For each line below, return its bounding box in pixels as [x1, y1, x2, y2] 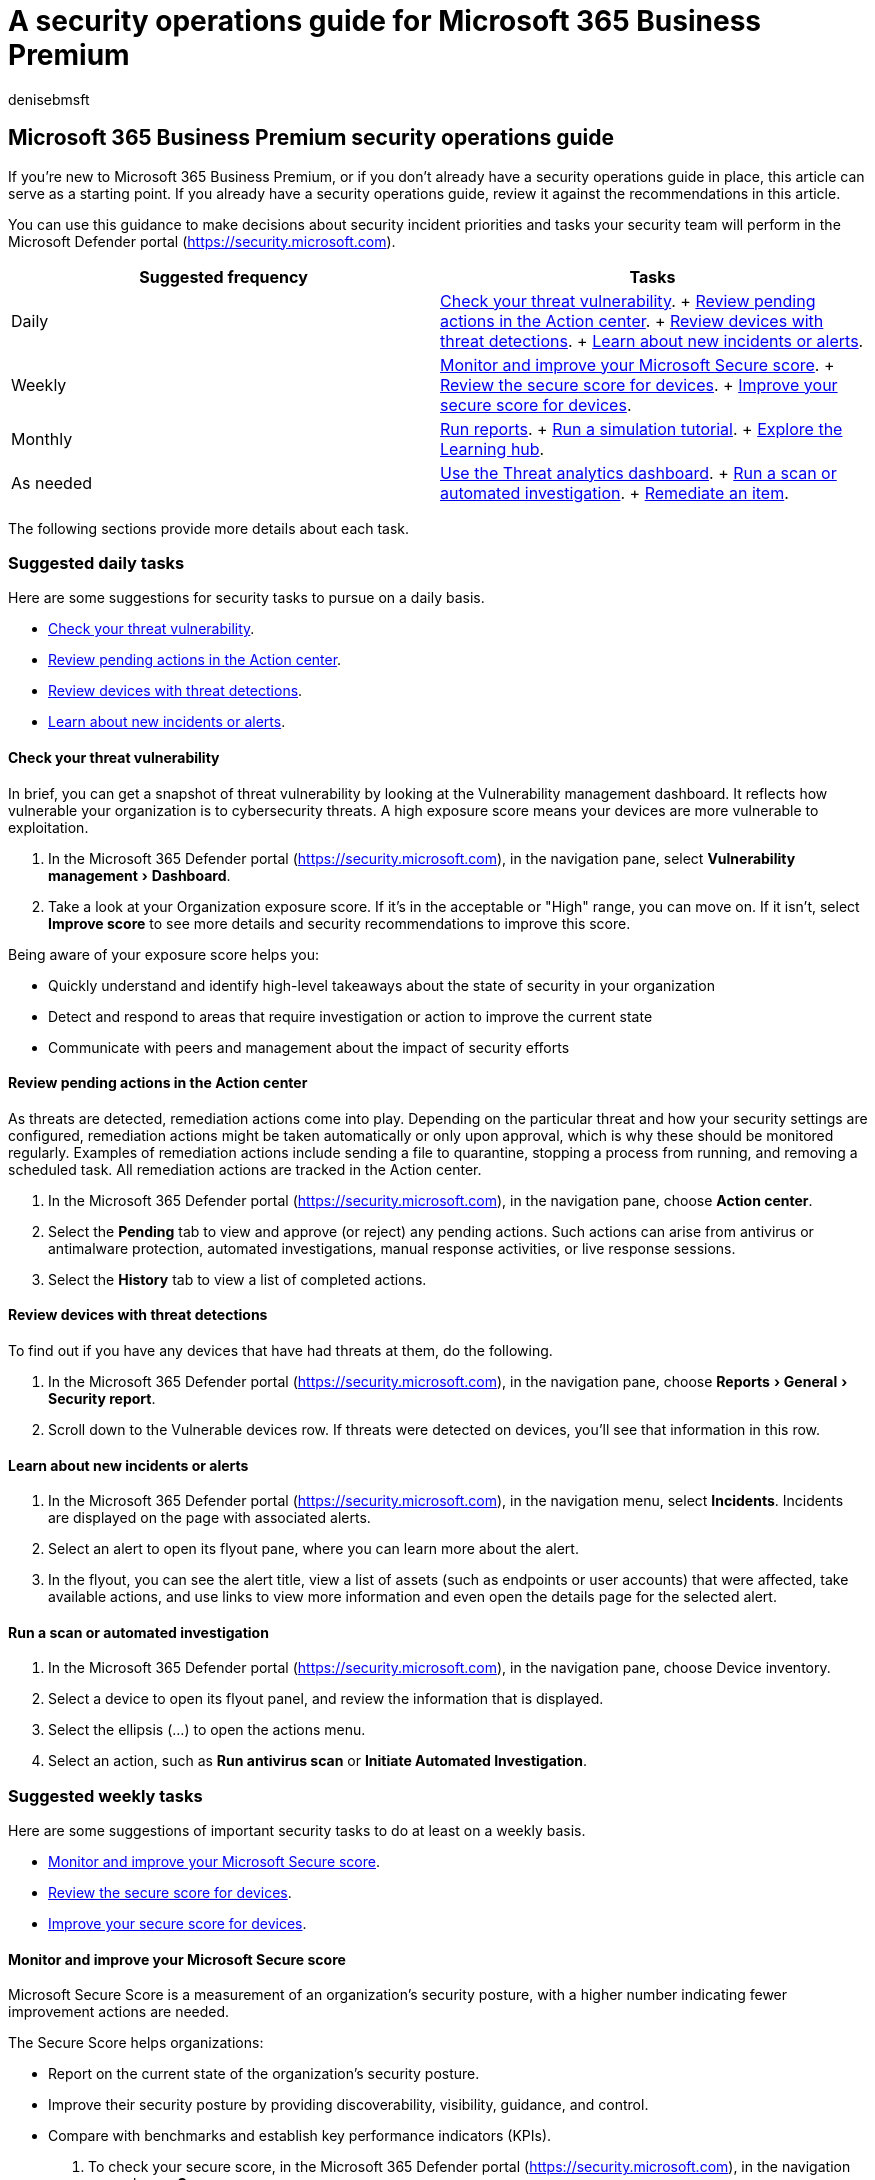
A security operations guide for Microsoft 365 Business [8, 4, 762, 38]
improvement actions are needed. [8, 2003, 230, 2021]
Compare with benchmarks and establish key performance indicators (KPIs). [48, 2127, 552, 2145]
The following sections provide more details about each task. [8, 519, 410, 537]
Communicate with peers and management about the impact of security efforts [48, 1038, 570, 1056]
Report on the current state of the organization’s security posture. [48, 2065, 480, 2083]
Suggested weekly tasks [8, 1785, 203, 1806]
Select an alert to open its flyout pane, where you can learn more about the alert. [48, 1540, 579, 1558]
